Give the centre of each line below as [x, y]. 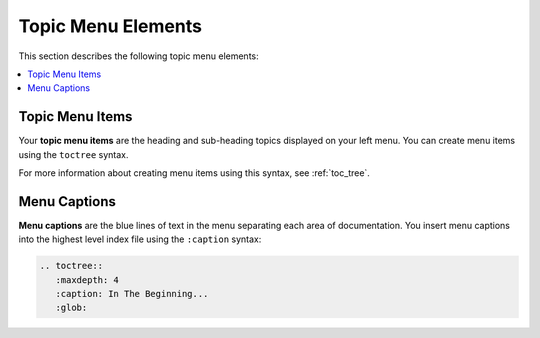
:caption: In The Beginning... [132, 294]
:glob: [71, 308]
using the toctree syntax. [73, 154]
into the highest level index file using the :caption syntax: [140, 239]
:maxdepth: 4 [87, 279]
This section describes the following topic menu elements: [138, 56]
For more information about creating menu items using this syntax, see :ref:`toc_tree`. [194, 173]
